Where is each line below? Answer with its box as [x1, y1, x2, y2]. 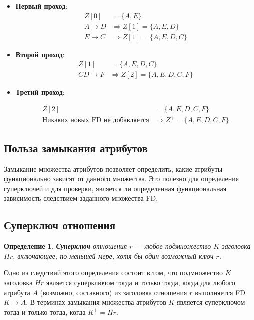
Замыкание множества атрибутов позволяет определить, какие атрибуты [4, 163, 223, 174]
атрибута [4, 287, 30, 297]
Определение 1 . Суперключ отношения [4, 241, 127, 251]
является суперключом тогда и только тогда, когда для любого [46, 277, 235, 288]
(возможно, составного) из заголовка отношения [40, 287, 187, 297]
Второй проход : [15, 49, 65, 59]
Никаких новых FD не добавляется [42, 117, 149, 124]
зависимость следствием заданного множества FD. [4, 193, 158, 203]
